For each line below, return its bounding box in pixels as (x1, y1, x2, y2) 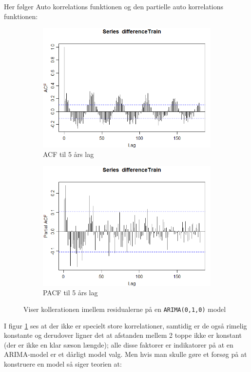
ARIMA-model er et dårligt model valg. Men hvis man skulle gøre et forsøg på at (4, 349, 247, 359)
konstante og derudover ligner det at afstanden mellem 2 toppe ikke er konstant (4, 330, 242, 340)
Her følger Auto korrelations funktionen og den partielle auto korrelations (4, 1, 224, 11)
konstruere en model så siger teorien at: (4, 358, 122, 369)
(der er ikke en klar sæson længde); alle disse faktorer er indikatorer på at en (4, 339, 233, 350)
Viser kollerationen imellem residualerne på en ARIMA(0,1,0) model (23, 304, 226, 314)
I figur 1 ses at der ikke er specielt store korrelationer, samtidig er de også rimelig (4, 320, 247, 330)
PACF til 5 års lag (43, 287, 98, 298)
